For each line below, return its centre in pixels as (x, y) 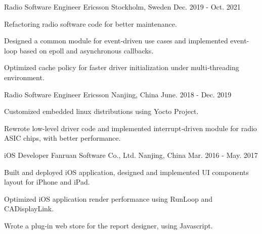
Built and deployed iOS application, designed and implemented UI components (126, 172)
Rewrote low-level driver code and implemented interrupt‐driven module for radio (130, 128)
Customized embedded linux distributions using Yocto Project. (101, 111)
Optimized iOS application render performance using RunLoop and (108, 198)
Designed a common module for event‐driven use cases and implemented (116, 41)
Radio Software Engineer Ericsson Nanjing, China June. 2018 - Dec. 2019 (118, 94)
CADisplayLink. (29, 209)
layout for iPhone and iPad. (47, 182)
